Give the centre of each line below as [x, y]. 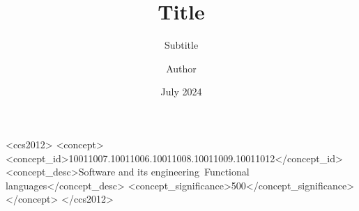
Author [181, 68]
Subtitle [181, 45]
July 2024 [181, 92]
